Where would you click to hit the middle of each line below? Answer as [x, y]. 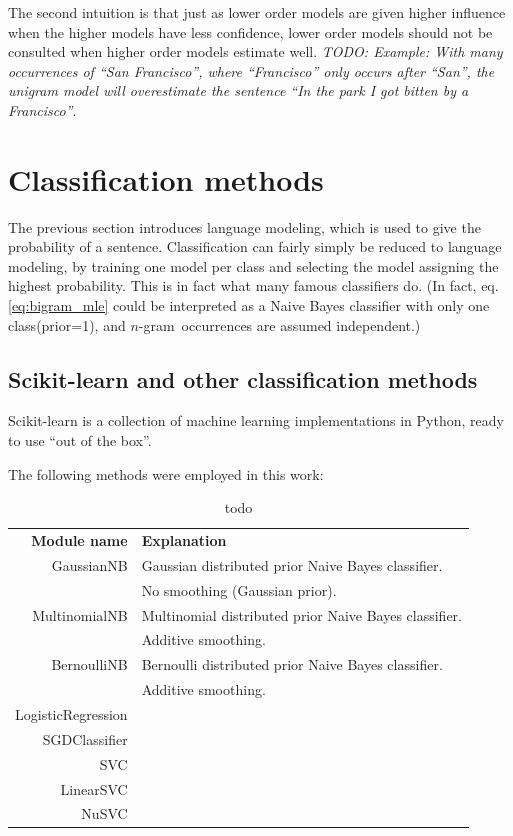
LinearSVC [94, 788]
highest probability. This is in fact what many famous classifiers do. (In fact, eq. [253, 285]
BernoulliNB [89, 664]
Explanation [184, 540]
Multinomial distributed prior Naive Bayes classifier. [302, 614]
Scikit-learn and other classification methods [243, 378]
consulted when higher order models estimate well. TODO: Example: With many [255, 51]
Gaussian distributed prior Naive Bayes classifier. [292, 564]
